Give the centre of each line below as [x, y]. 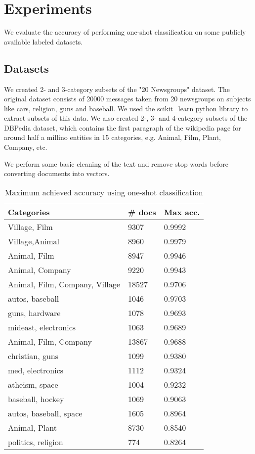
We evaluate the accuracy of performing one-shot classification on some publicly [125, 32]
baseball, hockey [36, 399]
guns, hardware [34, 313]
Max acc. [182, 212]
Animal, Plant [32, 427]
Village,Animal [34, 241]
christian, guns [33, 356]
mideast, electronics [42, 327]
